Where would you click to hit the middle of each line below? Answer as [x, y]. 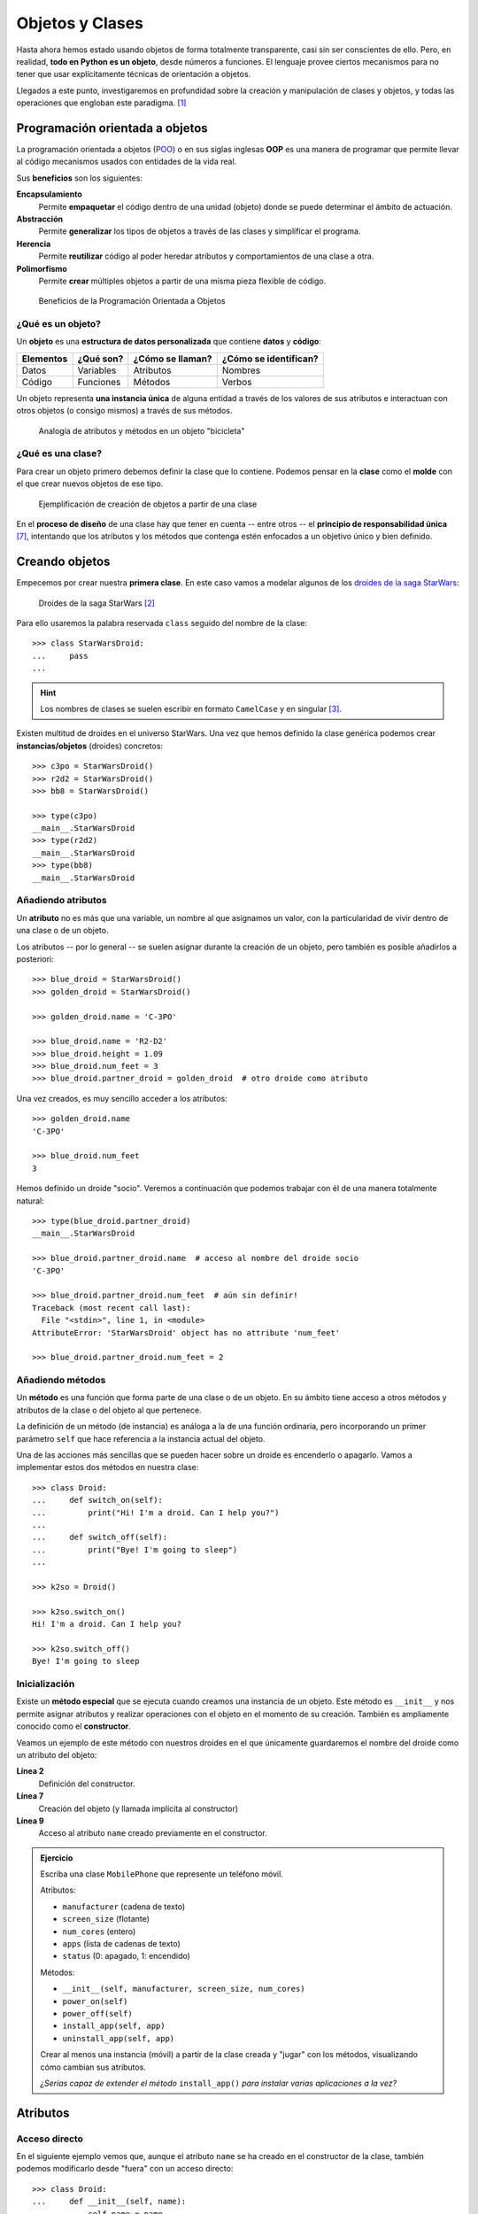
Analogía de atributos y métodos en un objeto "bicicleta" [142, 430]
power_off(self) [97, 2013]
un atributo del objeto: [57, 1754]
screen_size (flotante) [106, 1919]
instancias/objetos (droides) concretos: [90, 746]
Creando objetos [63, 562]
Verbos [237, 382]
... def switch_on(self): [98, 1500]
